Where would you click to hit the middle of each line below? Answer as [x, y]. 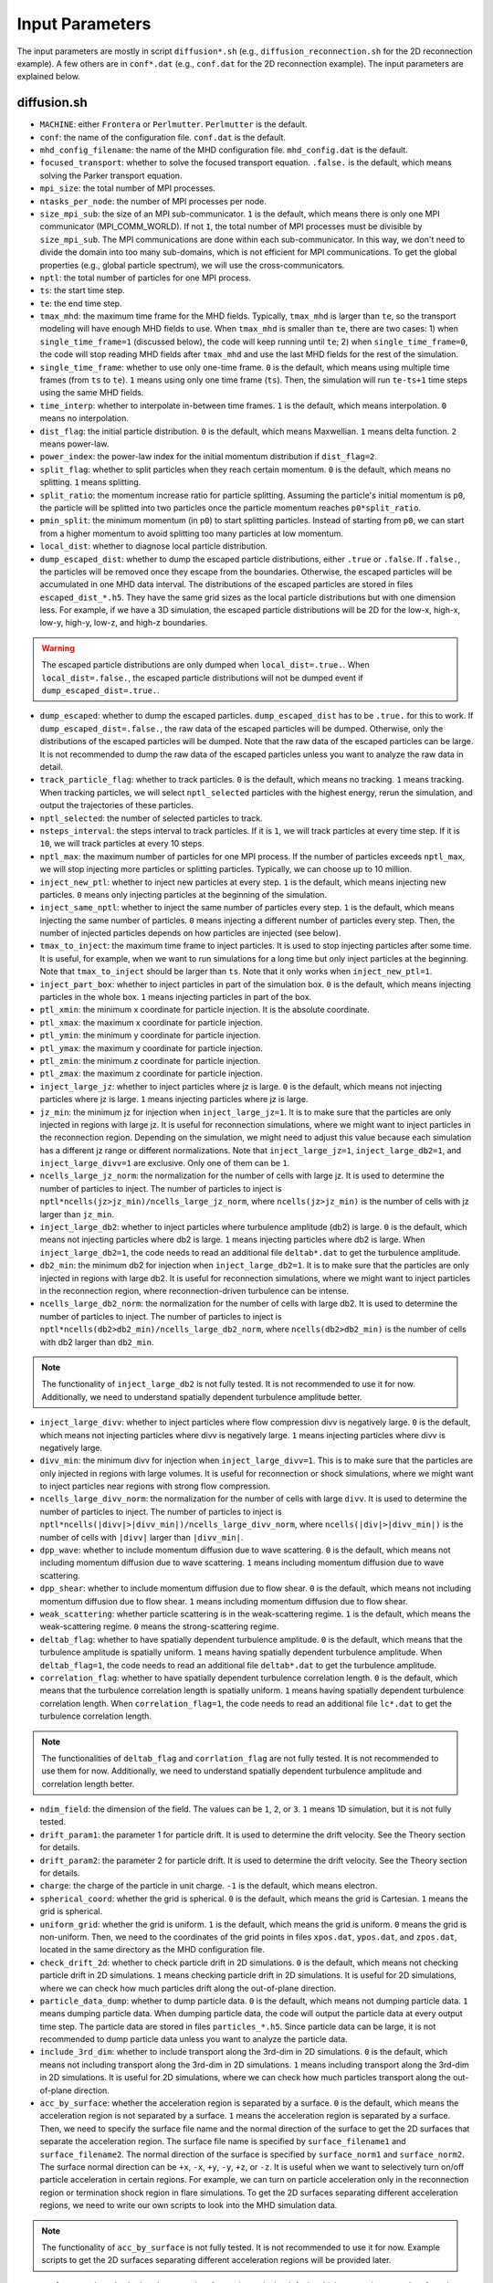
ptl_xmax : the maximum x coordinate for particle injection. [152, 1022]
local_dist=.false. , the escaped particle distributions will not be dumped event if [203, 678]
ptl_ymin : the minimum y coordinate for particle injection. [150, 1036]
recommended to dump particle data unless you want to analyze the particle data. [194, 2039]
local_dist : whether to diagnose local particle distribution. [154, 546]
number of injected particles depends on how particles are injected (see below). [190, 933]
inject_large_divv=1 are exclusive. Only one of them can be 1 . [165, 1163]
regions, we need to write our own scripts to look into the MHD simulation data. [189, 2205]
